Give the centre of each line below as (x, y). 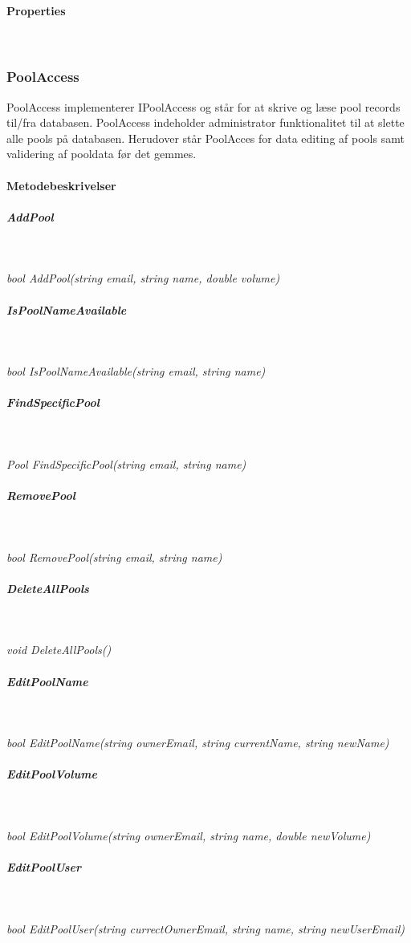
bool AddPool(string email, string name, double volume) (143, 278)
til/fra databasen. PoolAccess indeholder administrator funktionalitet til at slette (205, 122)
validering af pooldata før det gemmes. (102, 154)
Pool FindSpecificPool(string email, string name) (126, 463)
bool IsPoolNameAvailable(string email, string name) (136, 371)
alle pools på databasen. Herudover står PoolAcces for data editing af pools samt (205, 138)
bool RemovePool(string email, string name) (114, 557)
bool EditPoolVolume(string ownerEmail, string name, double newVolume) (189, 835)
